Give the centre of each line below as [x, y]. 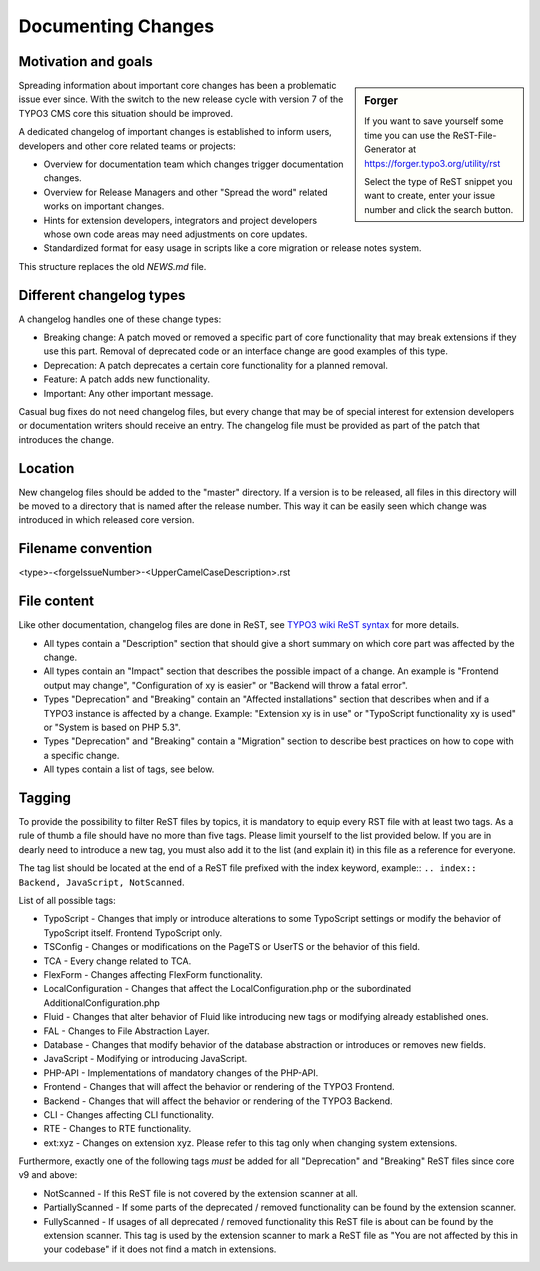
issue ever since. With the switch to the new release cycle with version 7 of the [181, 99]
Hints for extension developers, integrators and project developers [180, 220]
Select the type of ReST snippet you [439, 181]
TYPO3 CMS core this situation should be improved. [126, 113]
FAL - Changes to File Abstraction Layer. [126, 1031]
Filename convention [85, 548]
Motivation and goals [86, 61]
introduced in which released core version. [106, 520]
